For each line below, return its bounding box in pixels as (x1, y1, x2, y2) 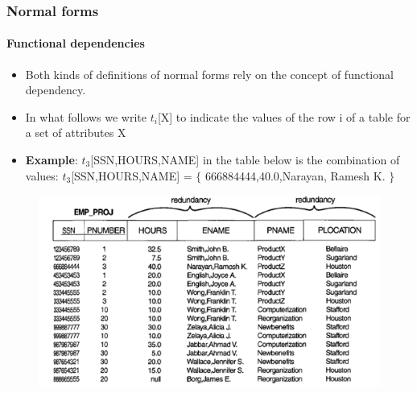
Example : (25, 151, 78, 168)
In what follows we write (25, 108, 147, 125)
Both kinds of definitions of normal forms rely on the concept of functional (25, 65, 394, 82)
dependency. (25, 81, 86, 98)
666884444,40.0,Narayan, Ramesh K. (205, 167, 386, 184)
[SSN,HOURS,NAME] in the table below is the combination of (90, 151, 400, 168)
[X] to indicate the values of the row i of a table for (157, 108, 411, 125)
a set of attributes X (25, 124, 126, 141)
